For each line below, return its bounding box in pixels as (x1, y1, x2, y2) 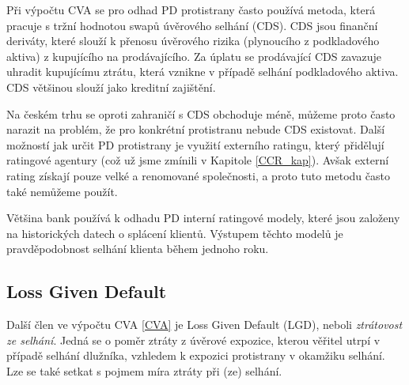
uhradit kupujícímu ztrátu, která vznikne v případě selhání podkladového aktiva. (6, 63, 399, 80)
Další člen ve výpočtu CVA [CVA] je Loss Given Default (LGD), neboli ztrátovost (6, 316, 403, 333)
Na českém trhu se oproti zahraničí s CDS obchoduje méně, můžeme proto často (6, 105, 396, 122)
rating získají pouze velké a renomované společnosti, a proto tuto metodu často (6, 167, 390, 183)
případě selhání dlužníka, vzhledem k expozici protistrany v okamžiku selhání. (6, 347, 385, 364)
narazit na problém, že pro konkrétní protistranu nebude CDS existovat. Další (6, 121, 385, 138)
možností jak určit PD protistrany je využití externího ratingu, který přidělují (6, 136, 384, 153)
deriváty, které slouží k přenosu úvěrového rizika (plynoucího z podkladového (6, 32, 380, 49)
